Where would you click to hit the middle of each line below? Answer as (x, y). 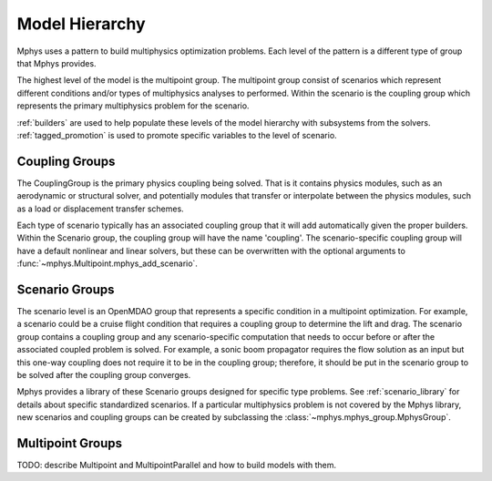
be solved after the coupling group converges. (104, 375)
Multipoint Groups (70, 443)
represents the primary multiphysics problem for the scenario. (133, 106)
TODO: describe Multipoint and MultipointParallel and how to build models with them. (177, 466)
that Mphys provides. (56, 63)
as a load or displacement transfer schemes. (100, 209)
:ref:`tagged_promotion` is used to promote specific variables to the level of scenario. (177, 135)
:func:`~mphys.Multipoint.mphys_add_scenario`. (107, 263)
